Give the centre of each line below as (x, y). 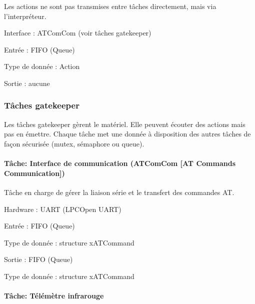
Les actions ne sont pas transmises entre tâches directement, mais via (110, 6)
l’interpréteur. (25, 16)
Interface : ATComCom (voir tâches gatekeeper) (78, 33)
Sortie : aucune (27, 83)
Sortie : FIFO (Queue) (38, 259)
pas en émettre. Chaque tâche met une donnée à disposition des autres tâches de (127, 134)
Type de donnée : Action (42, 66)
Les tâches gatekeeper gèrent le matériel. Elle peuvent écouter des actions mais (125, 124)
